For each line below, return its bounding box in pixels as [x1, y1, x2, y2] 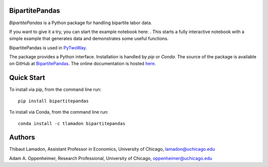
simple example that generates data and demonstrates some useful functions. [9, 36, 169, 42]
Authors [9, 133, 35, 142]
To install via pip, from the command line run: [9, 86, 102, 92]
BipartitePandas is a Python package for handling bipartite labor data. [9, 20, 152, 26]
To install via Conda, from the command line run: [9, 109, 109, 115]
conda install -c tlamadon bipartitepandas [18, 121, 126, 126]
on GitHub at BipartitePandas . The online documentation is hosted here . [9, 61, 156, 67]
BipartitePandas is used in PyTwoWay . [9, 44, 87, 50]
